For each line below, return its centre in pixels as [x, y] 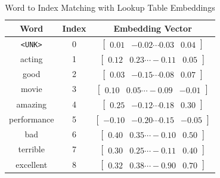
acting [32, 58]
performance [32, 119]
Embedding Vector [153, 28]
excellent [32, 164]
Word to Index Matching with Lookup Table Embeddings [110, 7]
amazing [32, 104]
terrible [31, 149]
